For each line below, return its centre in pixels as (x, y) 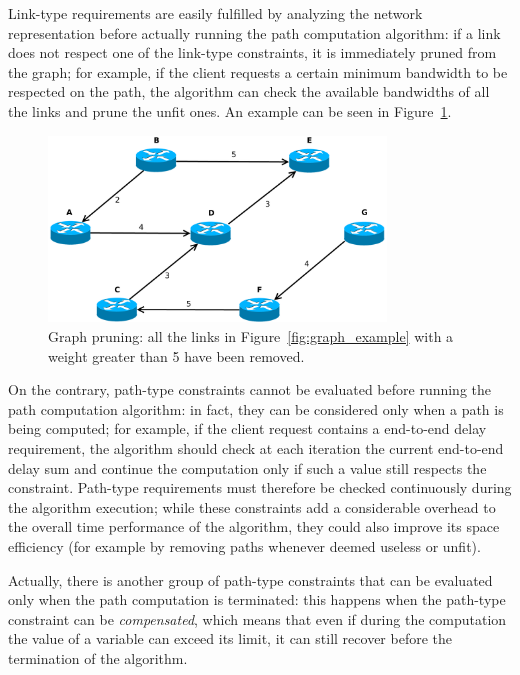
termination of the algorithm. (98, 657)
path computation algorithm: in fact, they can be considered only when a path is (256, 408)
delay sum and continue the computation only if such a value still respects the (247, 467)
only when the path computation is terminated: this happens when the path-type (257, 599)
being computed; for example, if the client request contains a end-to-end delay (247, 428)
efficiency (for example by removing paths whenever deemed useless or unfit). (244, 545)
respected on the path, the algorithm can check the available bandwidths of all (249, 91)
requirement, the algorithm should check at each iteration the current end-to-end (256, 447)
